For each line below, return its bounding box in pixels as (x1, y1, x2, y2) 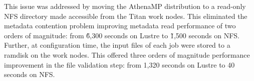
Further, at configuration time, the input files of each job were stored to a (4, 40, 230, 50)
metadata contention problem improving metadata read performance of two (4, 20, 236, 31)
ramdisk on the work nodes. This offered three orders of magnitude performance (4, 49, 250, 60)
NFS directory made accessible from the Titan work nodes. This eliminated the (4, 10, 247, 21)
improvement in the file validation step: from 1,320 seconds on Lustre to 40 (4, 59, 235, 70)
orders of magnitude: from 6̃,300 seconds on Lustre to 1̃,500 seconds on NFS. (4, 30, 239, 40)
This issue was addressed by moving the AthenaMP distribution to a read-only (4, 1, 246, 11)
